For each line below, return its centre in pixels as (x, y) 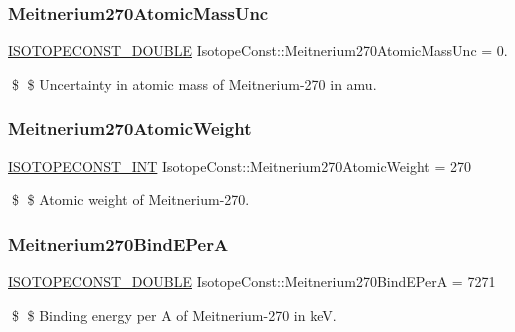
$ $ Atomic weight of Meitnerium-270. (130, 199)
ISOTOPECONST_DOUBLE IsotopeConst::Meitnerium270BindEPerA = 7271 (252, 281)
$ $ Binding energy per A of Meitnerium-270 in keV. (174, 314)
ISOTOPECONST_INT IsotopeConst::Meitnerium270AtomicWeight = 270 (240, 165)
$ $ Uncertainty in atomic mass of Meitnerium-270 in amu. (194, 83)
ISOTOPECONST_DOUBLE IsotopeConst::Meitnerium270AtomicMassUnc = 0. (258, 50)
